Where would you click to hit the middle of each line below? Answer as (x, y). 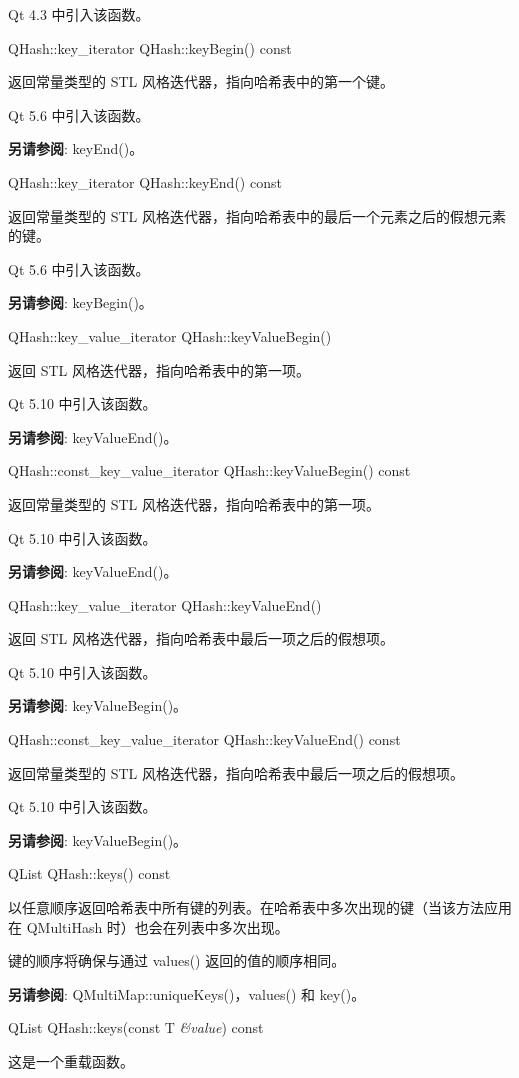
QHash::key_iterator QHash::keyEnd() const (145, 181)
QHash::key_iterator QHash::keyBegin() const (150, 47)
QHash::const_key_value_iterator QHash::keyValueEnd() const (204, 739)
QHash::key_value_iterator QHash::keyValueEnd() (165, 604)
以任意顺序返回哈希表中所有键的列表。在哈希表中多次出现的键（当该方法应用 (260, 907)
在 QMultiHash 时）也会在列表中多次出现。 (148, 926)
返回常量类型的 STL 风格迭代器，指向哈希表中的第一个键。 (201, 81)
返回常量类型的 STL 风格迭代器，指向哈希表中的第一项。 (194, 503)
